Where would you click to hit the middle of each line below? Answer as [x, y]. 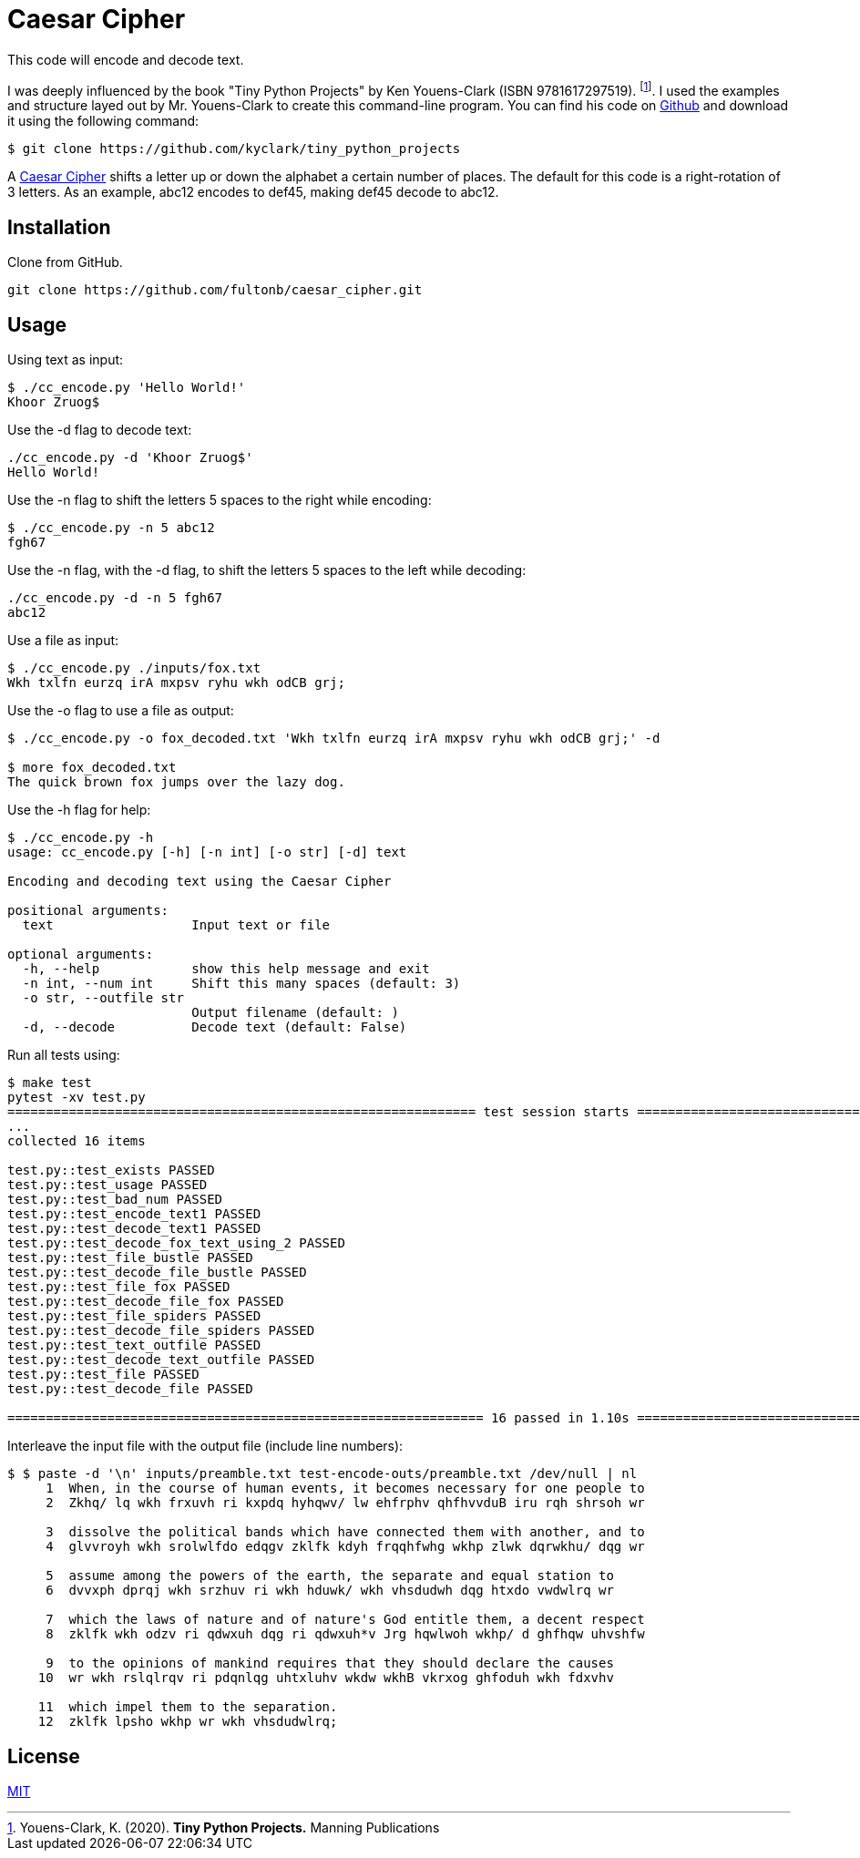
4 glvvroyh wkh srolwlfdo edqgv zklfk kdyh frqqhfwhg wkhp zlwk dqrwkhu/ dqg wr [345, 1547]
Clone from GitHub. [65, 262]
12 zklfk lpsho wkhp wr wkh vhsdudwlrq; [188, 1722]
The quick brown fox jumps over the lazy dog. [176, 782]
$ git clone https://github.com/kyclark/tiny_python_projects [234, 149]
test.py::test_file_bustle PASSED [130, 1258]
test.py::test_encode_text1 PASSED [134, 1214]
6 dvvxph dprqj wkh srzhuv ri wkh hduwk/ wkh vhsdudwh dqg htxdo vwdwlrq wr [330, 1591]
